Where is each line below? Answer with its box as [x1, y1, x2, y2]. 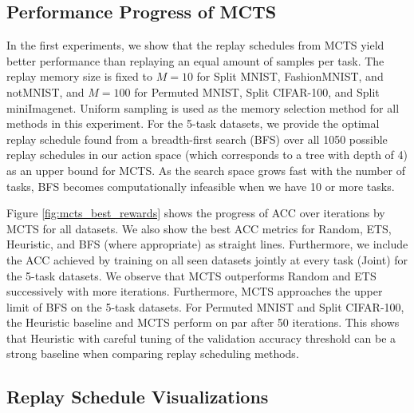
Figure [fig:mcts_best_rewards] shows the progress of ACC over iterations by [6, 205, 385, 221]
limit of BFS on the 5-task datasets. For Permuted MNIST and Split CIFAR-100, [6, 298, 404, 315]
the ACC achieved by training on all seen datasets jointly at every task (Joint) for [6, 251, 408, 268]
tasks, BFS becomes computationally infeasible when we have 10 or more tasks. [6, 177, 395, 194]
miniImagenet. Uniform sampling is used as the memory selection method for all [6, 99, 400, 116]
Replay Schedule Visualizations [6, 384, 269, 409]
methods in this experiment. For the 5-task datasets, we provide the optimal [6, 115, 380, 132]
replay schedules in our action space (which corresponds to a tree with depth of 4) [6, 146, 408, 163]
